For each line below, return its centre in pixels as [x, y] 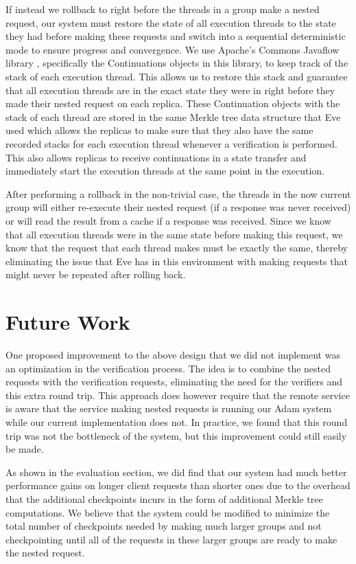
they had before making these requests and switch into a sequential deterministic [176, 36]
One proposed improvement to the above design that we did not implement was [173, 354]
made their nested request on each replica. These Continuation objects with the [173, 103]
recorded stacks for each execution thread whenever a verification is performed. [171, 143]
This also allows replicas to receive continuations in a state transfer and [156, 157]
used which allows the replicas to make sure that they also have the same [159, 130]
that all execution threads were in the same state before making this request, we [174, 234]
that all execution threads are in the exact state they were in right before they [170, 90]
